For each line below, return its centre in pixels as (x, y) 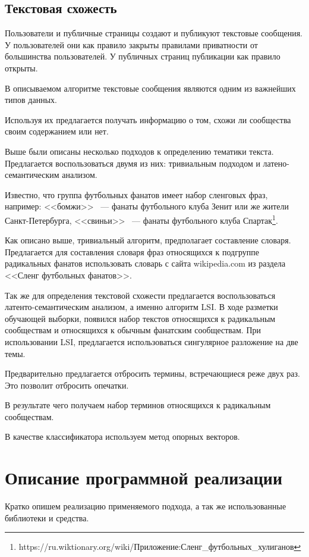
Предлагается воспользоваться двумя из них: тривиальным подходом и (133, 163)
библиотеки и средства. (47, 517)
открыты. (21, 68)
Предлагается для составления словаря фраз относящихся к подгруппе (132, 251)
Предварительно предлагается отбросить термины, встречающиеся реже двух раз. (152, 373)
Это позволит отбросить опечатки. (67, 385)
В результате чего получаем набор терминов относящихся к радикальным (138, 405)
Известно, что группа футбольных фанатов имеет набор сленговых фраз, (136, 194)
